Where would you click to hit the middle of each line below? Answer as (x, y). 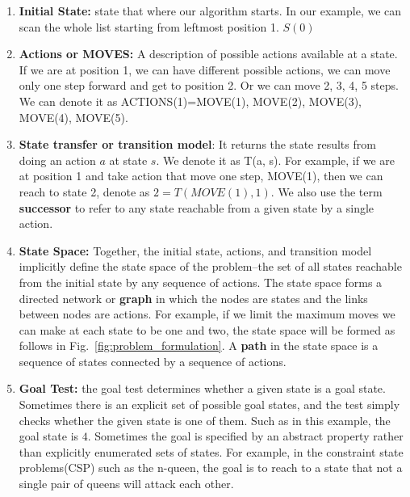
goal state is (49, 436)
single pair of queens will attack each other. (126, 484)
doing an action (57, 160)
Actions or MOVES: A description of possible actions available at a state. (208, 54)
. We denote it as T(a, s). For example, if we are (275, 160)
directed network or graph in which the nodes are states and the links (193, 298)
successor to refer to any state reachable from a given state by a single (197, 207)
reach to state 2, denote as (84, 191)
